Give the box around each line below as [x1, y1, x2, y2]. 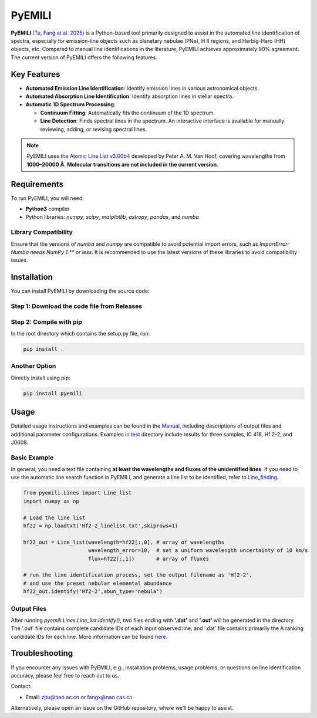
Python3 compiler [25, 205, 70, 212]
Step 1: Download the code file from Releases [11, 302, 143, 310]
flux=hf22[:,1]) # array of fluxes [88, 555, 210, 562]
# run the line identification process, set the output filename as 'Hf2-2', [23, 572, 252, 578]
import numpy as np [23, 497, 79, 504]
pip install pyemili [23, 390, 82, 397]
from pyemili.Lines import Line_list [23, 490, 132, 496]
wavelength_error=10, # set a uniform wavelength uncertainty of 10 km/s [88, 547, 308, 554]
